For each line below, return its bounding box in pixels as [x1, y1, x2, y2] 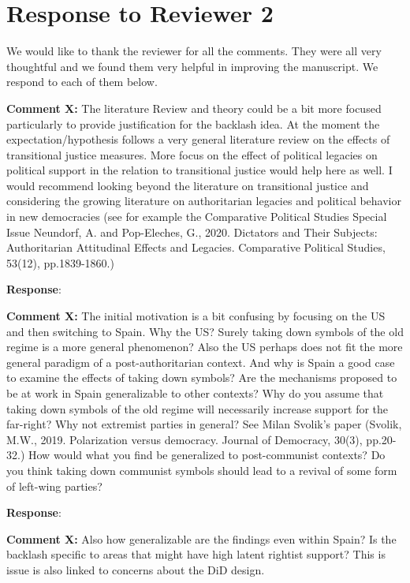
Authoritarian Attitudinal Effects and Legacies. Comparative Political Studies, [6, 239, 386, 256]
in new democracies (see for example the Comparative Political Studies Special [6, 208, 387, 225]
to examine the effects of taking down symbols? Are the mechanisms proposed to [6, 369, 397, 386]
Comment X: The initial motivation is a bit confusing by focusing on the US [6, 308, 386, 324]
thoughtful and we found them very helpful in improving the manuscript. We [6, 58, 378, 74]
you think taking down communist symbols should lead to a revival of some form [6, 462, 397, 478]
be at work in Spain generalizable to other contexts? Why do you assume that [6, 385, 384, 401]
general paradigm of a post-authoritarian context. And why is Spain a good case [6, 353, 395, 370]
